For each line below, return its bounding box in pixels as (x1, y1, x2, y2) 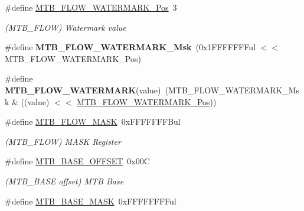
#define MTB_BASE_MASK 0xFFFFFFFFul (5, 194, 176, 207)
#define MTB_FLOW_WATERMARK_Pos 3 (5, 1, 177, 13)
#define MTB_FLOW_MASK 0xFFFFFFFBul (5, 115, 181, 128)
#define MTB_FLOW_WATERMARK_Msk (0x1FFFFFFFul (5, 41, 256, 53)
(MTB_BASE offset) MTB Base (5, 174, 124, 187)
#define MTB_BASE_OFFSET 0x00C (5, 155, 150, 167)
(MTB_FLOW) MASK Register (5, 135, 121, 147)
